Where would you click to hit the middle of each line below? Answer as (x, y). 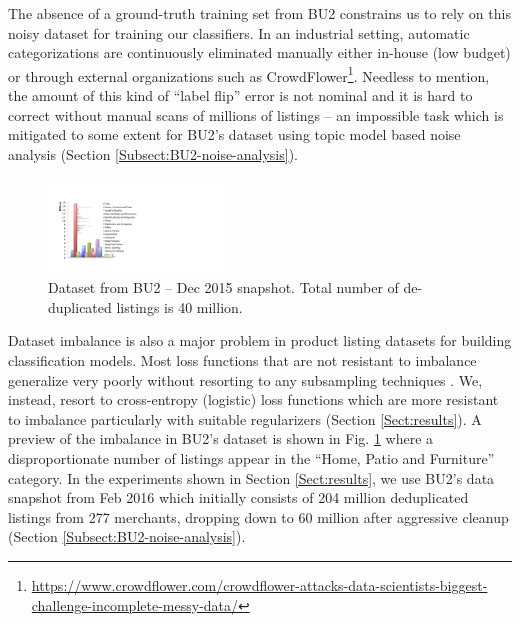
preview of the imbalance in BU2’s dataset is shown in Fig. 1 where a (221, 438)
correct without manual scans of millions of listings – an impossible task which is (256, 114)
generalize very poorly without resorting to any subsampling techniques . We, (245, 379)
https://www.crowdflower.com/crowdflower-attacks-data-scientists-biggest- (259, 585)
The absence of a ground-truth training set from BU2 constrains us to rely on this (259, 13)
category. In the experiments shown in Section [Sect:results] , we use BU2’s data (251, 477)
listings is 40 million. (179, 306)
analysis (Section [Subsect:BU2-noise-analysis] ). (153, 153)
